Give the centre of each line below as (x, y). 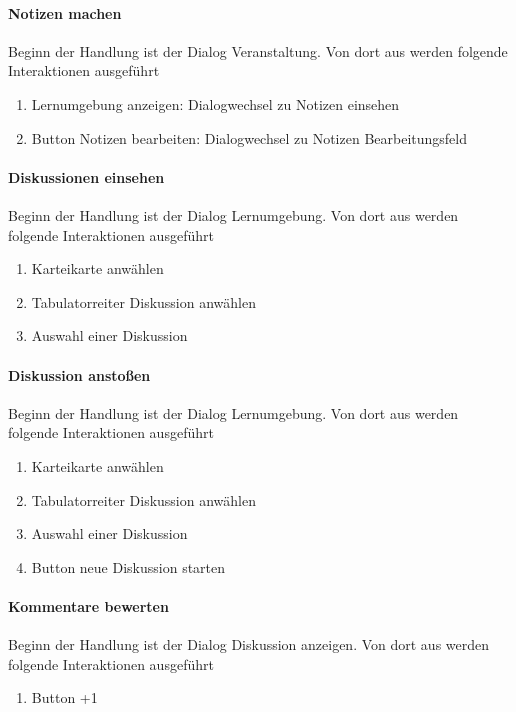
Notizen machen (65, 12)
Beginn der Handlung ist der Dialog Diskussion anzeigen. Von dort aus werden (249, 644)
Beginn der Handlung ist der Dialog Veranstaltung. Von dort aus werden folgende (258, 50)
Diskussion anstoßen (79, 374)
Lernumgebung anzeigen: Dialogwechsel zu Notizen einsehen (215, 103)
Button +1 (64, 697)
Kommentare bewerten (88, 605)
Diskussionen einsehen (86, 176)
